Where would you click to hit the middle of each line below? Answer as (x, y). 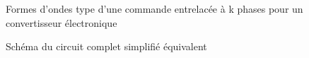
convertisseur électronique (62, 22)
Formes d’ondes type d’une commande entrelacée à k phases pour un (154, 8)
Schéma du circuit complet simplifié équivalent (106, 46)
